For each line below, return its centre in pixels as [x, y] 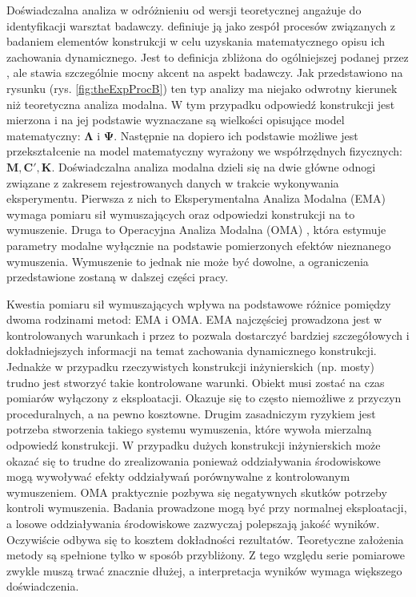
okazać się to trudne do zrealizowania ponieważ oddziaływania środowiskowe [194, 460]
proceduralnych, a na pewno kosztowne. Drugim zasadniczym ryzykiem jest [191, 413]
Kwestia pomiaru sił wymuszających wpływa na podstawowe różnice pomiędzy [199, 303]
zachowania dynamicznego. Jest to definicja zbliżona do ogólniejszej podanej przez [208, 56]
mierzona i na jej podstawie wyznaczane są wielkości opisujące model [176, 120]
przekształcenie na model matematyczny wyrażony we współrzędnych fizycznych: [204, 151]
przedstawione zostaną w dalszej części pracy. [118, 277]
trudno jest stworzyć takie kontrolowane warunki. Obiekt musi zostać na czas [196, 382]
